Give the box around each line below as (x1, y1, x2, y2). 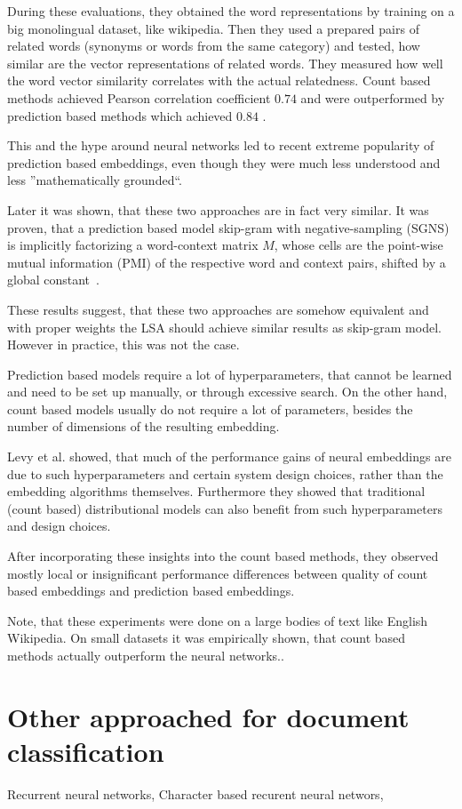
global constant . (7, 270, 100, 289)
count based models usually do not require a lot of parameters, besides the (7, 399, 413, 418)
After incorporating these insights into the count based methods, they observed (7, 547, 439, 565)
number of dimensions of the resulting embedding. (7, 417, 280, 436)
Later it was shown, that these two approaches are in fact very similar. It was (7, 200, 429, 219)
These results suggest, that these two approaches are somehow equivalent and (7, 300, 429, 318)
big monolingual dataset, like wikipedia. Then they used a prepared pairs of (7, 19, 419, 37)
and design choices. (7, 517, 111, 535)
